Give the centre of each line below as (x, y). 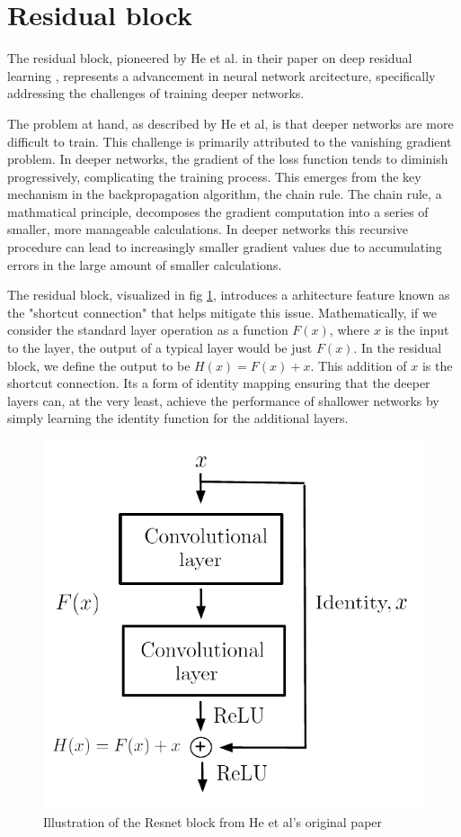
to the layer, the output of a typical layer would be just (160, 348)
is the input (417, 330)
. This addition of (359, 365)
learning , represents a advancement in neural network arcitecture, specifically (222, 75)
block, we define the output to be (99, 365)
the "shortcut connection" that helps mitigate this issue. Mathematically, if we (222, 312)
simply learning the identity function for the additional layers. (178, 418)
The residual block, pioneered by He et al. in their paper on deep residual (210, 58)
